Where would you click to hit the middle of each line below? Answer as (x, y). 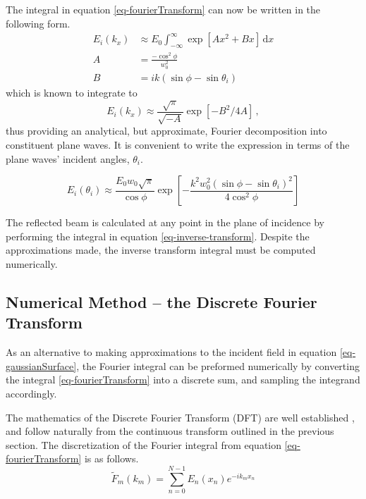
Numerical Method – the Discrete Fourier (161, 301)
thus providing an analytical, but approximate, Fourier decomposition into (166, 131)
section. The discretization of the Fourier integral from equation (144, 444)
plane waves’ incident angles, (68, 158)
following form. (38, 23)
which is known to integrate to (72, 92)
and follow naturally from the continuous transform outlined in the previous (170, 431)
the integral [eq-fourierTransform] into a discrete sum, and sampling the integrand (183, 380)
